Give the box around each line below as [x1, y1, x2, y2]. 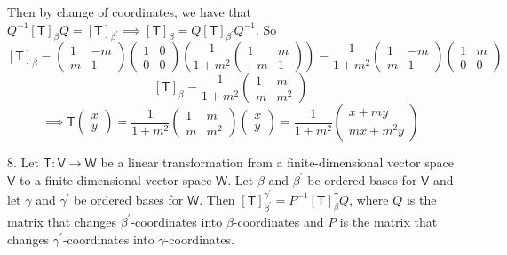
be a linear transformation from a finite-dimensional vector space [100, 153, 454, 172]
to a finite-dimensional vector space [20, 170, 212, 189]
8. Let [7, 153, 39, 172]
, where [349, 189, 389, 208]
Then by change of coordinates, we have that [7, 3, 252, 20]
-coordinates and [233, 212, 324, 230]
